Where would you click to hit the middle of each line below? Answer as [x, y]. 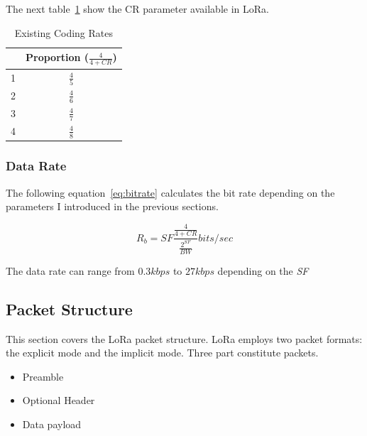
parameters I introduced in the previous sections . [112, 206]
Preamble [43, 376]
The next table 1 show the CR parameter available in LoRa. [137, 9]
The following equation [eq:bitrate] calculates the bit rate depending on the [170, 192]
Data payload [52, 424]
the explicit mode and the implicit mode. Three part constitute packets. [162, 353]
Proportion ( [57, 57]
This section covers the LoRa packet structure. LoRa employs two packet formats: [184, 338]
